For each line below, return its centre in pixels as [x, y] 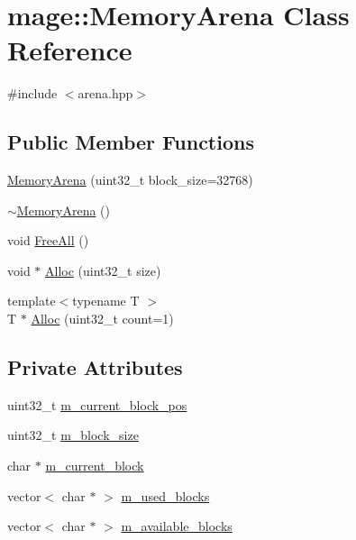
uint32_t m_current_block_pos [97, 404]
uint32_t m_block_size [73, 435]
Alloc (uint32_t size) [103, 270]
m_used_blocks [165, 495]
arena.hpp [105, 93]
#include [32, 93]
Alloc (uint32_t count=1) [102, 319]
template [32, 301]
